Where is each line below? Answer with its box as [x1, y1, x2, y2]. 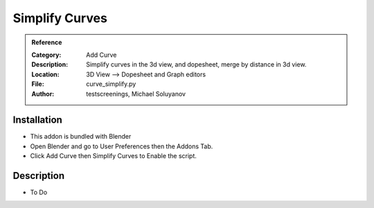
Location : [31, 70, 60, 78]
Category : [31, 51, 62, 59]
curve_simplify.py [86, 80, 136, 88]
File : [31, 80, 44, 88]
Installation [12, 114, 62, 126]
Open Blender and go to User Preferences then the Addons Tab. [30, 142, 213, 150]
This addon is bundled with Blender [30, 132, 132, 141]
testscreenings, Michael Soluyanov [86, 89, 186, 98]
